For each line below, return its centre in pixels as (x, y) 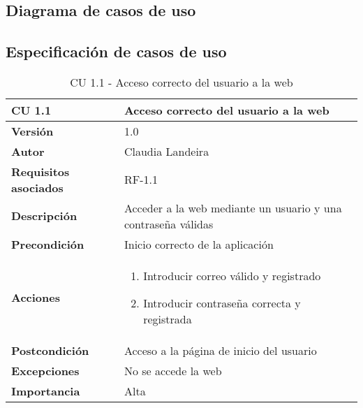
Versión (32, 131)
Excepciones (45, 370)
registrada (168, 319)
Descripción (44, 216)
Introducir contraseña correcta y (222, 303)
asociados (37, 187)
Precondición (48, 244)
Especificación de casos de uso (116, 51)
